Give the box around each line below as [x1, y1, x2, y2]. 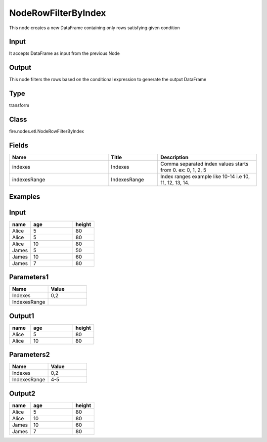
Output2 [9, 389, 36, 398]
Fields [9, 141, 29, 149]
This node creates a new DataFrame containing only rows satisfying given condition [9, 25, 180, 31]
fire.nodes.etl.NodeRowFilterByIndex [9, 129, 84, 134]
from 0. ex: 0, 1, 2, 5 [160, 167, 207, 174]
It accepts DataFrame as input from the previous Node [9, 50, 120, 56]
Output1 [9, 311, 35, 320]
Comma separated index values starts [160, 161, 249, 168]
